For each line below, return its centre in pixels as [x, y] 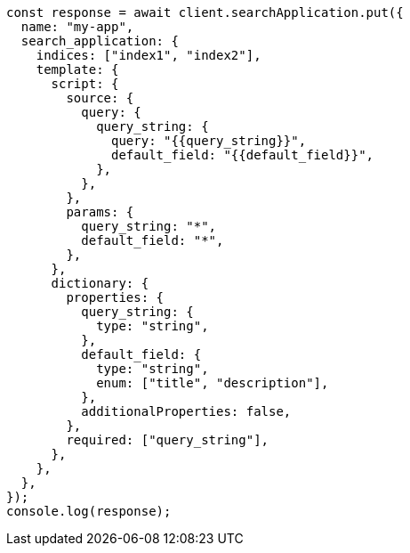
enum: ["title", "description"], [213, 383]
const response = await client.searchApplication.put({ [205, 12]
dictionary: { [100, 283]
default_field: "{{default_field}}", [243, 155]
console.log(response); [89, 511]
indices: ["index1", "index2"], [149, 55]
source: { [100, 98]
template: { [77, 69]
